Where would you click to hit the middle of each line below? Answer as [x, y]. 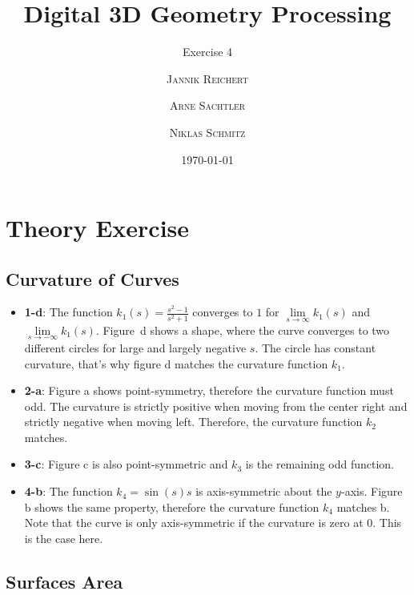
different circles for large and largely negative [135, 347]
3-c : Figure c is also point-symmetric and [126, 464]
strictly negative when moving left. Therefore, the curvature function [193, 422]
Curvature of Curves [92, 278]
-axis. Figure [372, 491]
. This [387, 523]
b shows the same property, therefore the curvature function [172, 507]
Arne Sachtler [207, 105]
